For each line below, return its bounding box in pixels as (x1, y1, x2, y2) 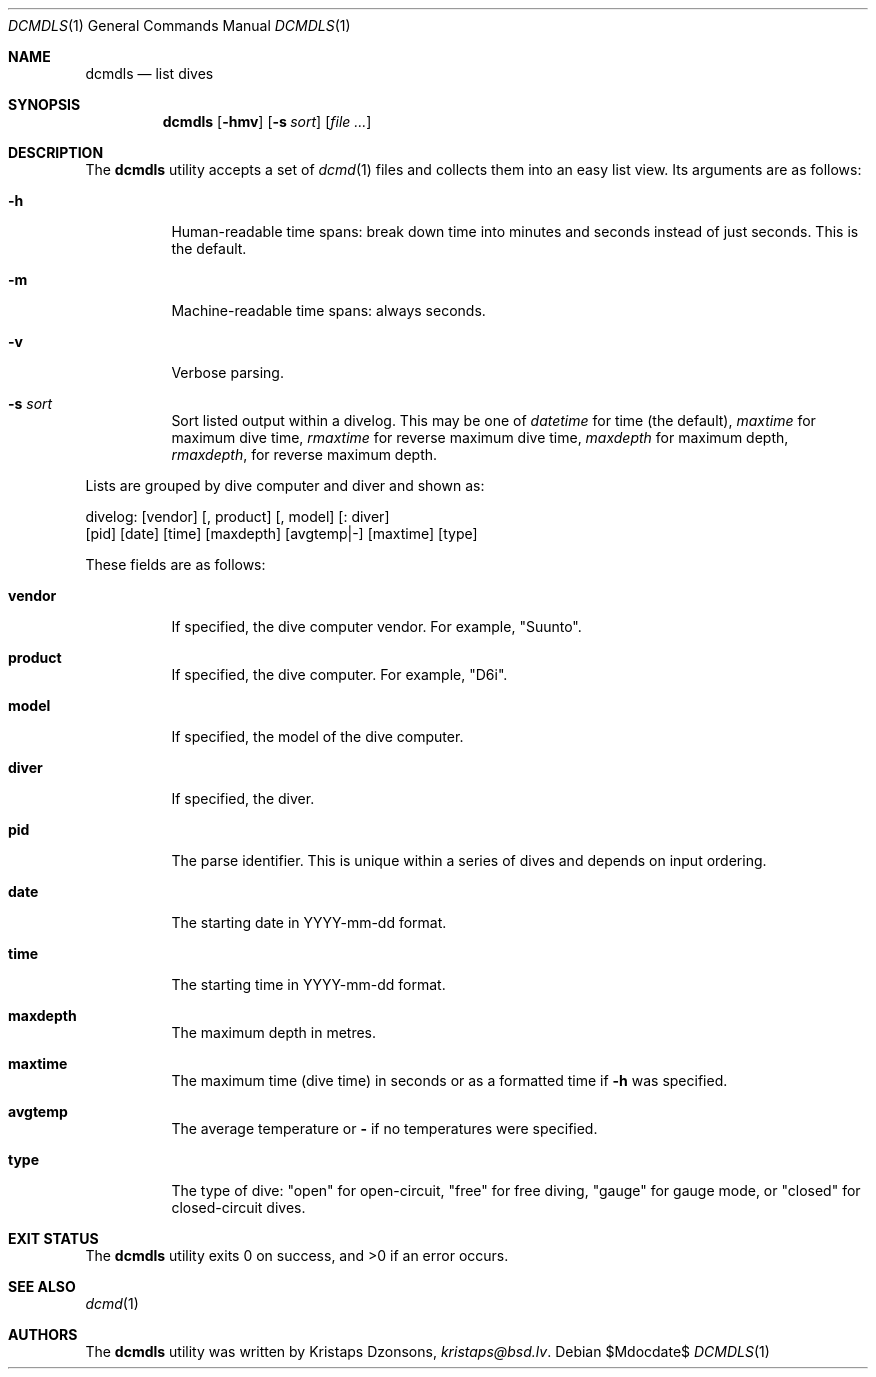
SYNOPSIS (8, 96, 81, 113)
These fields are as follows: (85, 556, 266, 573)
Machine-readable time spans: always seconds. (171, 302, 486, 319)
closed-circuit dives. (171, 1199, 306, 1216)
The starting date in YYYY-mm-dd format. (171, 914, 447, 931)
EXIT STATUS (8, 1230, 99, 1247)
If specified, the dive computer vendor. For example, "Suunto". (171, 618, 582, 635)
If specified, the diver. (171, 790, 315, 807)
